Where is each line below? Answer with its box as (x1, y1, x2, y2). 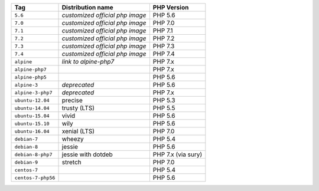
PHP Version (152, 4, 189, 11)
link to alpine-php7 (61, 58, 115, 65)
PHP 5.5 (152, 104, 175, 112)
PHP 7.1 (152, 27, 173, 35)
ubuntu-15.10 (14, 120, 50, 127)
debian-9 (14, 159, 38, 165)
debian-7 (14, 136, 38, 142)
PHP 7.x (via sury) (152, 150, 203, 159)
